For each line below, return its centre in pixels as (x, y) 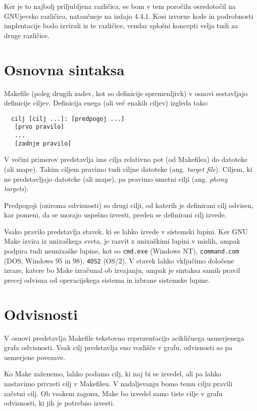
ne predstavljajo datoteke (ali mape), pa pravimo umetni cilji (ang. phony (116, 179)
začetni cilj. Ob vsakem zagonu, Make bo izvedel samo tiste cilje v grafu (113, 393)
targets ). (16, 188)
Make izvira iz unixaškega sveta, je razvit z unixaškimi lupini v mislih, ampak (122, 241)
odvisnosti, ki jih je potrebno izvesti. (59, 403)
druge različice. (27, 35)
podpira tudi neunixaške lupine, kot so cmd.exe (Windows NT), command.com (122, 251)
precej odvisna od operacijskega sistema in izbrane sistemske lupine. (107, 280)
